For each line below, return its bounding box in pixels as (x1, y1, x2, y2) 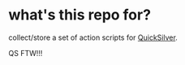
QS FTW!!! (8, 48, 43, 58)
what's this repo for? (8, 6, 152, 24)
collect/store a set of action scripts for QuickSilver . (8, 32, 179, 42)
